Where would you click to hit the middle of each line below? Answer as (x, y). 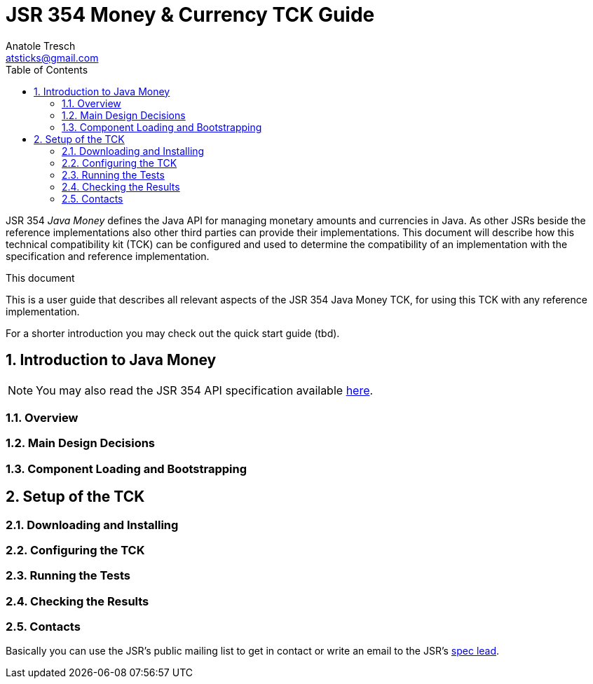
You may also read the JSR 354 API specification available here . (205, 390)
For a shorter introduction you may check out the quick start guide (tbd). (173, 333)
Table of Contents (47, 69)
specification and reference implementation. (108, 256)
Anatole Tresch (41, 46)
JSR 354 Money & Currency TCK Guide (190, 15)
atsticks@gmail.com (52, 57)
